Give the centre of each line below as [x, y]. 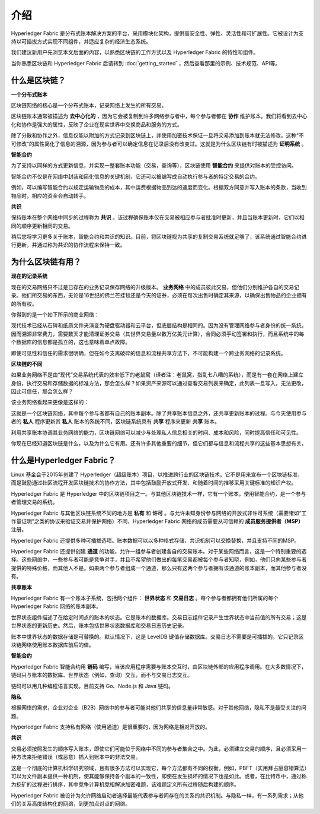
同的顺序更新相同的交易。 [42, 226]
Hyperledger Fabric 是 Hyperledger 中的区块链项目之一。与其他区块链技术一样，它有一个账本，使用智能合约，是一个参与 [159, 493]
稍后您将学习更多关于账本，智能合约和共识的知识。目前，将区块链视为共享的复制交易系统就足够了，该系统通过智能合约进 [159, 237]
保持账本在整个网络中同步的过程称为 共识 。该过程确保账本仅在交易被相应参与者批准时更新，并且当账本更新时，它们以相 [158, 217]
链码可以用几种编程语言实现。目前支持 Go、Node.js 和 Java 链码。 [92, 686]
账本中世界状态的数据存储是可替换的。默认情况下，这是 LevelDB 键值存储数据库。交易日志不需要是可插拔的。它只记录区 [158, 636]
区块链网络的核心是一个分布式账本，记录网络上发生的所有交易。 [89, 105]
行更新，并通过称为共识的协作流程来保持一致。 [68, 245]
